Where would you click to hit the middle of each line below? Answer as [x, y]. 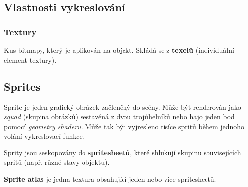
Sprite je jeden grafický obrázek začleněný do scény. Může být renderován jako [123, 107]
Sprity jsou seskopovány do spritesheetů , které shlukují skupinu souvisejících [123, 152]
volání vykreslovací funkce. [44, 136]
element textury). [30, 59]
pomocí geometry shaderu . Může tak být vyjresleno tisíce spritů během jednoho [124, 126]
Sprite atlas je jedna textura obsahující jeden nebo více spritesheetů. [110, 178]
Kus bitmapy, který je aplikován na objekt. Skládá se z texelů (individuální [119, 50]
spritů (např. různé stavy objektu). [57, 162]
